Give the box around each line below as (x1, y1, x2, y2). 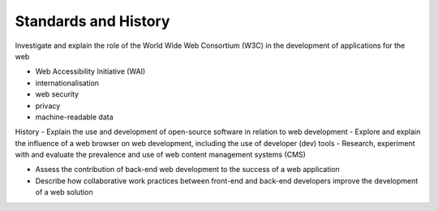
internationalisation (35, 78, 100, 88)
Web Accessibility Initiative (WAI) (35, 67, 146, 76)
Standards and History (15, 12, 170, 30)
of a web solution (35, 187, 93, 197)
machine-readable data (35, 112, 114, 122)
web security (35, 89, 79, 99)
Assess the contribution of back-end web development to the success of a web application (35, 165, 340, 174)
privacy (35, 101, 61, 110)
